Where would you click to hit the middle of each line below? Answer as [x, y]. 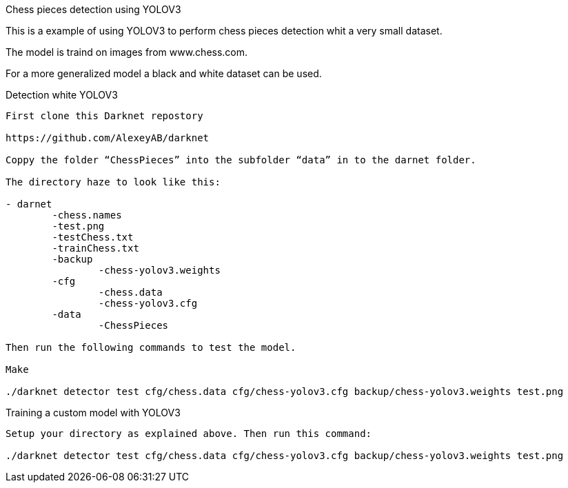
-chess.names [87, 215]
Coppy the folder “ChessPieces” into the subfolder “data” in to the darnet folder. [241, 160]
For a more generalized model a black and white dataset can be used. [164, 73]
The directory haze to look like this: [113, 182]
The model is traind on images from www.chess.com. [127, 52]
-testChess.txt [93, 237]
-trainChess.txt [95, 248]
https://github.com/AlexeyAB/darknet [108, 138]
